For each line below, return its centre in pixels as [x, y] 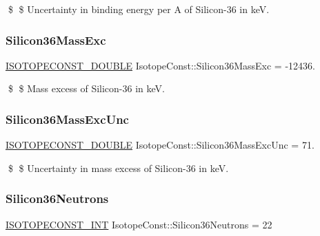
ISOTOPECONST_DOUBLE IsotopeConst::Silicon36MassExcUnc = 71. [160, 145]
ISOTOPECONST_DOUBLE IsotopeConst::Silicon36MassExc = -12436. [160, 65]
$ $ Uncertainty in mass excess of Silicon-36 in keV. [118, 168]
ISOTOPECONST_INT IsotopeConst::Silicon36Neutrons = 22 [139, 224]
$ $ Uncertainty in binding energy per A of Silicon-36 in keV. [139, 9]
